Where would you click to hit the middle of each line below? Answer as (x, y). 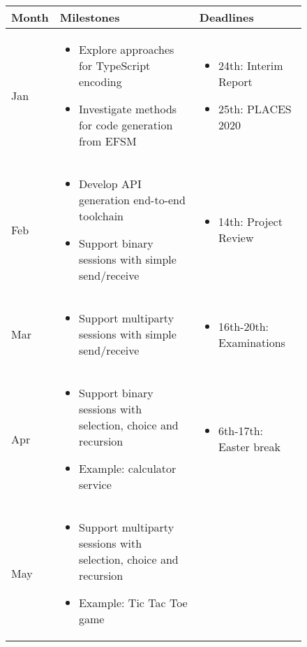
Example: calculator (127, 468)
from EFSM (107, 141)
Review (236, 237)
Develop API (110, 184)
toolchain (101, 216)
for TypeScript (114, 65)
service (95, 484)
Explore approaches (126, 49)
